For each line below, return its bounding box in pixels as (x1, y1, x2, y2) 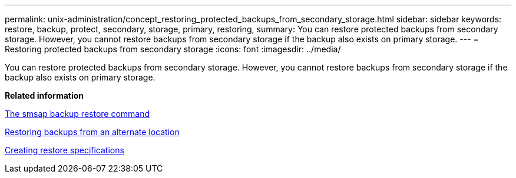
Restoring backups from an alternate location (5, 127, 180, 137)
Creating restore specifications (5, 145, 124, 155)
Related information (5, 90, 84, 100)
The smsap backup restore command (5, 109, 150, 119)
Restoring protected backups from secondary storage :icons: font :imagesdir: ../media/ (5, 44, 341, 54)
